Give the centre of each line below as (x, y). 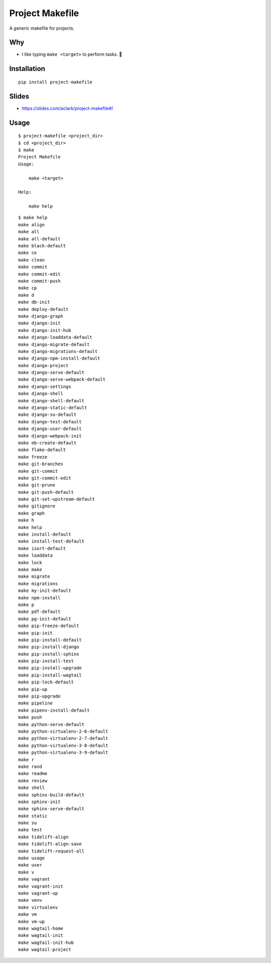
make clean (32, 260)
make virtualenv (38, 907)
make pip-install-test (46, 661)
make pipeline (35, 703)
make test (30, 830)
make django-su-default (47, 415)
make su (28, 823)
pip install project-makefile (55, 82)
